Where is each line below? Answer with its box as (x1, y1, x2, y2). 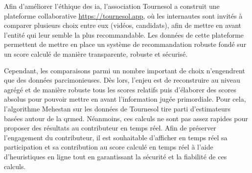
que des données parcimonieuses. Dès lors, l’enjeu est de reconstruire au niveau (4, 75, 240, 85)
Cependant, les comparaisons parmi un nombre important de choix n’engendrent (4, 65, 245, 75)
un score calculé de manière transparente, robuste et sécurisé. (4, 48, 188, 59)
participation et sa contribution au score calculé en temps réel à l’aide (4, 142, 213, 152)
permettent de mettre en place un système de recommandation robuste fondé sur (4, 39, 247, 49)
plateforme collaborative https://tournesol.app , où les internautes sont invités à (4, 10, 243, 21)
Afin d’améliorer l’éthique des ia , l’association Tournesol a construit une (4, 1, 220, 11)
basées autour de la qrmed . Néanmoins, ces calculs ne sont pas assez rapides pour (4, 113, 248, 123)
